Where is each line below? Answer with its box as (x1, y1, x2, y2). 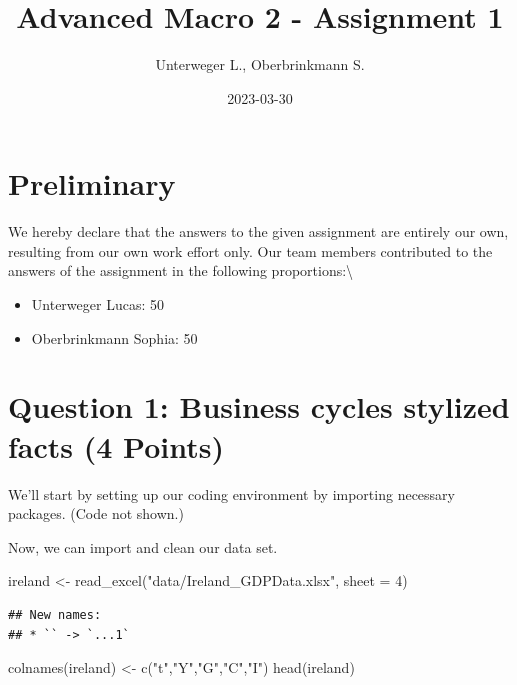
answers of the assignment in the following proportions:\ (8, 260, 354, 281)
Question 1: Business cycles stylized (8, 386, 510, 427)
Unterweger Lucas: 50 (31, 294, 164, 315)
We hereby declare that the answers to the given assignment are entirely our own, (8, 221, 509, 242)
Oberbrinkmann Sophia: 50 (31, 327, 198, 348)
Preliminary (8, 163, 176, 204)
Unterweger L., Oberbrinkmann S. (155, 54, 365, 75)
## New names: (8, 607, 102, 622)
